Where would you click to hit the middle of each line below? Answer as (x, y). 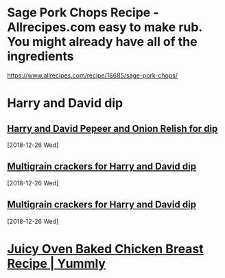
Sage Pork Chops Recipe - (83, 13)
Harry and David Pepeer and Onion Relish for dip (113, 128)
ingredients (40, 57)
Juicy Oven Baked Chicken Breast (105, 249)
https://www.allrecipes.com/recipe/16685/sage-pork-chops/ (93, 75)
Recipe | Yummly (57, 263)
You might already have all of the (102, 42)
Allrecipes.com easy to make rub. (105, 27)
